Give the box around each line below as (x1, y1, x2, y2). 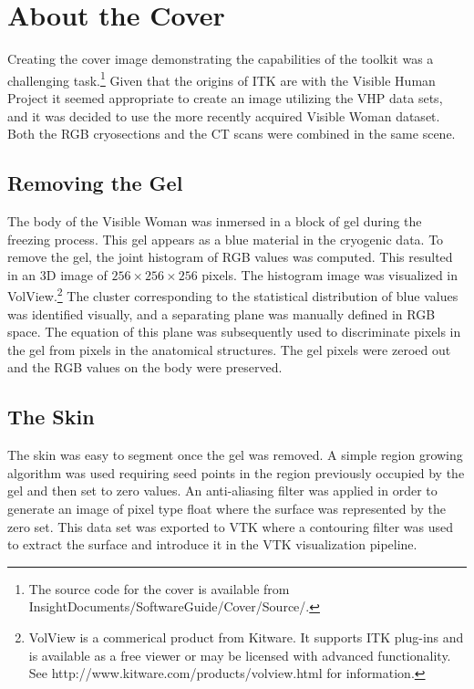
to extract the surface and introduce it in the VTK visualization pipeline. (7, 535, 417, 554)
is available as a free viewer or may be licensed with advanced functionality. (28, 645, 451, 664)
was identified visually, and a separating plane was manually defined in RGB (7, 304, 436, 323)
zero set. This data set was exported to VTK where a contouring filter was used (7, 517, 454, 536)
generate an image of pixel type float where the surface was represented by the (7, 498, 447, 517)
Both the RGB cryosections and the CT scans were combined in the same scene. (7, 124, 456, 143)
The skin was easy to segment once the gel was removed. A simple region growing (7, 445, 463, 465)
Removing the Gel (7, 169, 183, 197)
